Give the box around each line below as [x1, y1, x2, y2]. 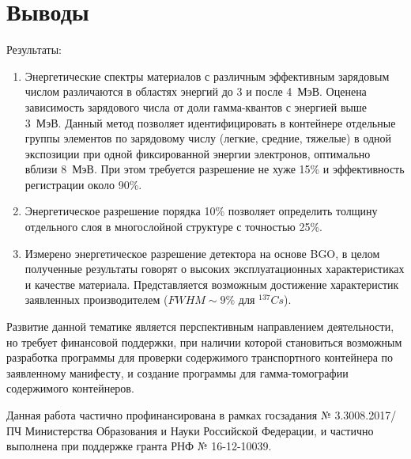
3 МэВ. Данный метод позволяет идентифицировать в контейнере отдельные [25, 114, 396, 131]
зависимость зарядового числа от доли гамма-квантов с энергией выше [25, 98, 367, 115]
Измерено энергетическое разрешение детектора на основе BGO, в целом [25, 245, 380, 261]
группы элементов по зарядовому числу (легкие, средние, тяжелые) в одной [25, 130, 392, 146]
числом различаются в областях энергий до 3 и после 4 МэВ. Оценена [25, 83, 367, 100]
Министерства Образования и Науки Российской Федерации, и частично [25, 422, 374, 438]
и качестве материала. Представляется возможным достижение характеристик [25, 275, 399, 292]
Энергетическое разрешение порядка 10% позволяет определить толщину [25, 203, 378, 219]
